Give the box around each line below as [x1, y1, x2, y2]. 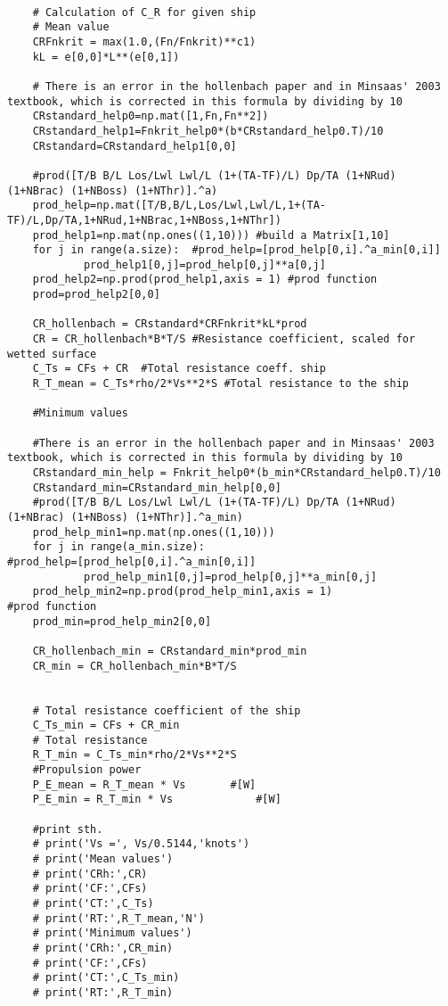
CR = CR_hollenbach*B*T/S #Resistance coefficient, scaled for [32, 333, 416, 346]
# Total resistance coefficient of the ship [32, 704, 301, 717]
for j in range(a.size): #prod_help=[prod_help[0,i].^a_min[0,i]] [32, 243, 441, 257]
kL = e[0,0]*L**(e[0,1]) [32, 50, 180, 63]
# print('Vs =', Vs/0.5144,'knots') [32, 837, 250, 851]
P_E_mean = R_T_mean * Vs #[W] [32, 778, 257, 791]
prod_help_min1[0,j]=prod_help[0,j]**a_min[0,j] [83, 570, 378, 583]
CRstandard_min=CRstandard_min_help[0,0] [32, 481, 281, 494]
